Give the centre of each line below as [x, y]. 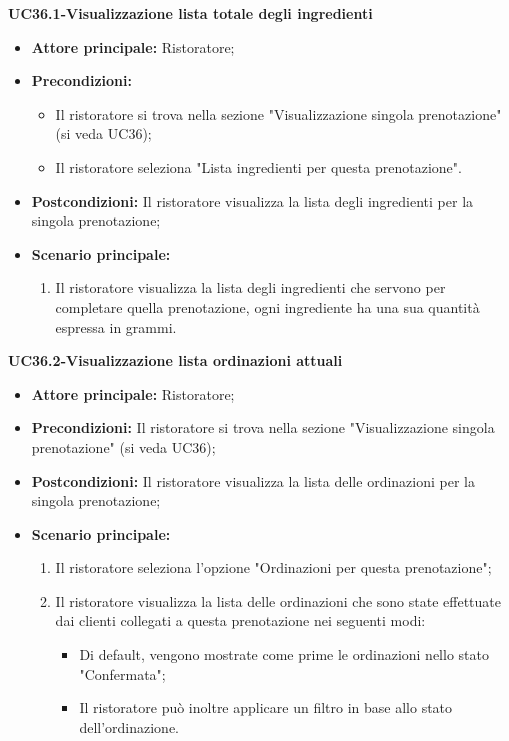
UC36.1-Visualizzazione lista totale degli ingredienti [190, 13]
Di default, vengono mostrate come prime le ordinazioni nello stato [284, 654]
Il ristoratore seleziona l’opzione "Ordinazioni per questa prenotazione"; [273, 567]
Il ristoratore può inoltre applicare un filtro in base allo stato [266, 707]
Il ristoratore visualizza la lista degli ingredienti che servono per [250, 287]
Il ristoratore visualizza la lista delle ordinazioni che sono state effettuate [278, 600]
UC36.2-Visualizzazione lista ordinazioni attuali [175, 360]
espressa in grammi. [116, 326]
